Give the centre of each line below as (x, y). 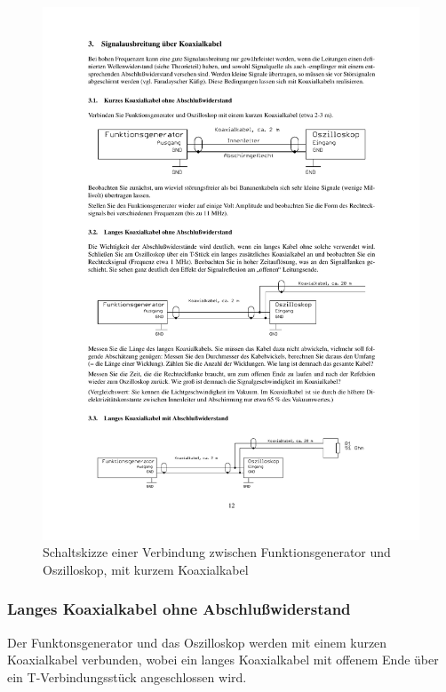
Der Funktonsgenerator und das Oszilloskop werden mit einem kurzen (197, 642)
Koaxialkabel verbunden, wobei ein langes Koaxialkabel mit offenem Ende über (223, 660)
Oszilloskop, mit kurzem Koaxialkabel (146, 569)
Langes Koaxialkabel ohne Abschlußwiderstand (179, 609)
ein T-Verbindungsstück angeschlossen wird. (127, 676)
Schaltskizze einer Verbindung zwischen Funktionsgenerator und (217, 552)
